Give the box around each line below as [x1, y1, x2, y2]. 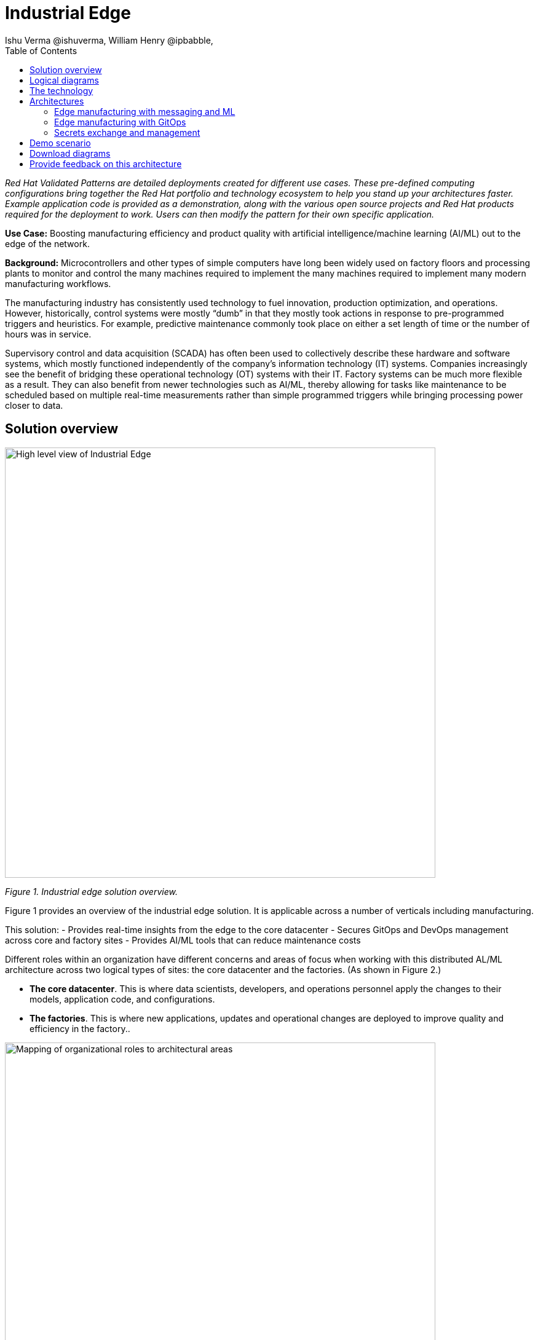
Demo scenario [30, 137, 91, 148]
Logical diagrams [30, 74, 99, 85]
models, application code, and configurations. [30, 993, 215, 1004]
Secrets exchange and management [54, 127, 200, 138]
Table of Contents [5, 45, 77, 56]
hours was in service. [5, 328, 92, 339]
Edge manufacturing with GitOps [54, 116, 186, 127]
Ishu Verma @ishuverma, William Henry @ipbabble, [5, 34, 213, 45]
